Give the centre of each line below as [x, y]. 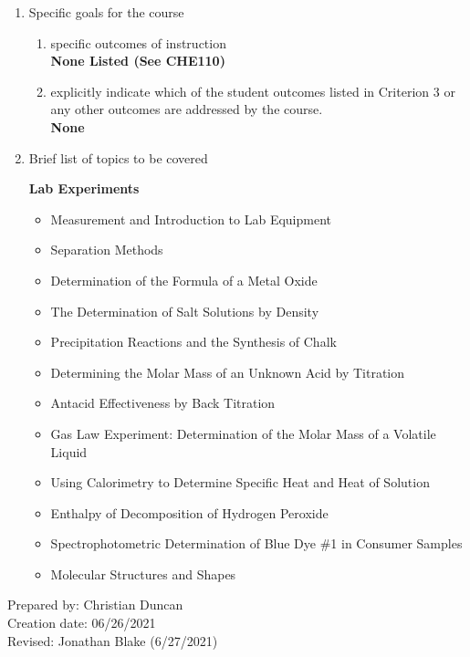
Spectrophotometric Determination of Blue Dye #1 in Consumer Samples [256, 543]
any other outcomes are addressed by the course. [187, 109]
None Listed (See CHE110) [138, 61]
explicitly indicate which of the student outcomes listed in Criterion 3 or [253, 91]
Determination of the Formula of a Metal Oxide [184, 280]
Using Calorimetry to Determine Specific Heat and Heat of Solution [240, 482]
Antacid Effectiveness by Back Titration [163, 403]
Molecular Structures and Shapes [143, 574]
